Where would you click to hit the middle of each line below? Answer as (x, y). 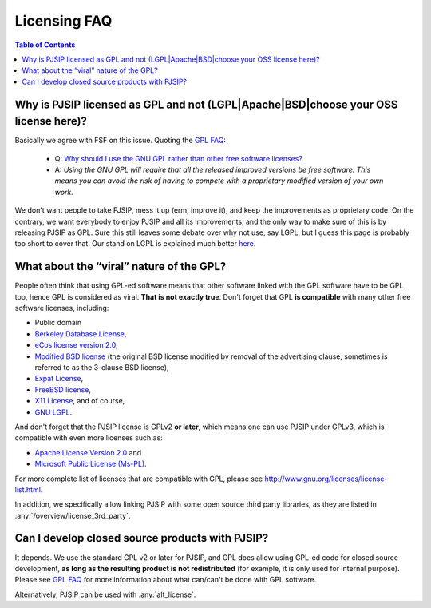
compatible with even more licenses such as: (89, 438)
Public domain (58, 323)
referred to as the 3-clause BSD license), (102, 367)
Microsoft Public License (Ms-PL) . (91, 464)
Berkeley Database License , (81, 334)
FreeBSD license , (63, 389)
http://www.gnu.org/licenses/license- (326, 479)
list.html (28, 489)
